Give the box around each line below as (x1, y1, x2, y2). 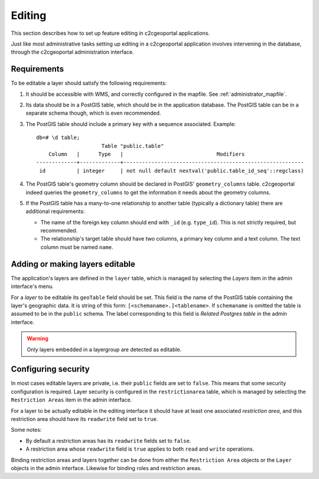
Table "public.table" (101, 143, 164, 149)
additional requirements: (25, 208, 85, 215)
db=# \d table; (36, 134, 80, 141)
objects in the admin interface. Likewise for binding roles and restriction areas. (11, 464, 202, 471)
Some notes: (11, 426, 42, 433)
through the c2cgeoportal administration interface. (11, 48, 134, 56)
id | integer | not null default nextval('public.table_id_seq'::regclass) (39, 167, 304, 174)
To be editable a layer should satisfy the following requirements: (11, 80, 167, 87)
